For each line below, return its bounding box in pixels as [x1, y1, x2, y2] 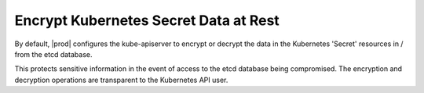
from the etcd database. [14, 49, 93, 59]
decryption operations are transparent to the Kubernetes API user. [14, 75, 228, 84]
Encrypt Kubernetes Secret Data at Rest [14, 12, 280, 29]
